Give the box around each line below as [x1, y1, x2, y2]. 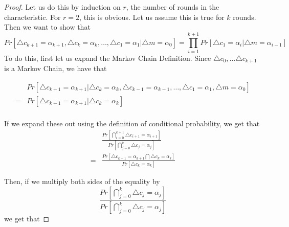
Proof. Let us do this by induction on [4, 2, 121, 12]
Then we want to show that [4, 21, 91, 32]
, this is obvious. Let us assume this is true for [79, 11, 225, 22]
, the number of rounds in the [126, 2, 219, 12]
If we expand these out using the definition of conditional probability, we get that [4, 118, 260, 129]
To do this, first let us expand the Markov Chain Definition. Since [4, 52, 211, 63]
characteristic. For [4, 11, 61, 22]
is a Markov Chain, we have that [4, 63, 107, 74]
